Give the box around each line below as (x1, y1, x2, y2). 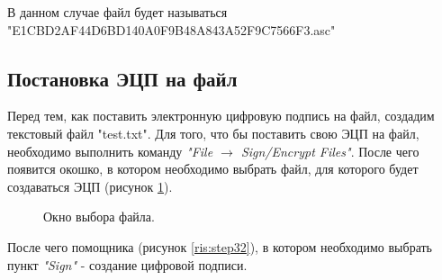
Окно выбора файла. (43, 207, 155, 226)
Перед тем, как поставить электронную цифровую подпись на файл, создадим (7, 106, 435, 125)
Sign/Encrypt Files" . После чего (240, 141, 419, 160)
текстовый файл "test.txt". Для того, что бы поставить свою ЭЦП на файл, (7, 123, 419, 142)
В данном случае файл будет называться (7, 3, 228, 21)
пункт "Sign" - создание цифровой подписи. (7, 255, 248, 274)
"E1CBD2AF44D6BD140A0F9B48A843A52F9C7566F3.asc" (7, 20, 336, 39)
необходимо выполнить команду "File (7, 141, 213, 160)
